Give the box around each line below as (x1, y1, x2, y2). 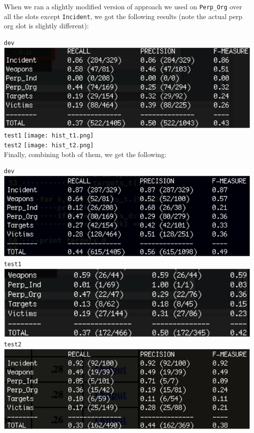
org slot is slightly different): (4, 21, 89, 31)
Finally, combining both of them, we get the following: (4, 149, 167, 159)
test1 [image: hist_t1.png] (4, 132, 94, 139)
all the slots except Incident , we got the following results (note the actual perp (4, 11, 243, 21)
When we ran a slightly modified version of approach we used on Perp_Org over (4, 1, 242, 11)
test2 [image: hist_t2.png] (4, 141, 94, 149)
